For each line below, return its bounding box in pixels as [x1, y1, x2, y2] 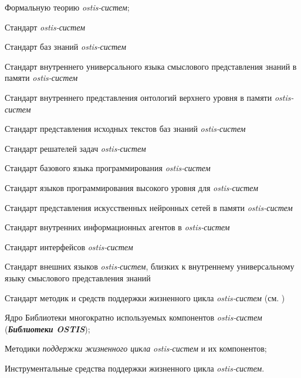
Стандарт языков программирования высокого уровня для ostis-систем [5, 181, 258, 193]
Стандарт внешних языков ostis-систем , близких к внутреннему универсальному [5, 260, 295, 273]
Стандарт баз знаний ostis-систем [5, 40, 126, 53]
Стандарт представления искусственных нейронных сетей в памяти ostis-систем [5, 201, 293, 213]
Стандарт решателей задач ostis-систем [5, 142, 146, 154]
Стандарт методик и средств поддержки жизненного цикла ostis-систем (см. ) [5, 291, 285, 304]
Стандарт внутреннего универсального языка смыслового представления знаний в [5, 60, 297, 72]
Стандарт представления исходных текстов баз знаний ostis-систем [5, 122, 246, 135]
